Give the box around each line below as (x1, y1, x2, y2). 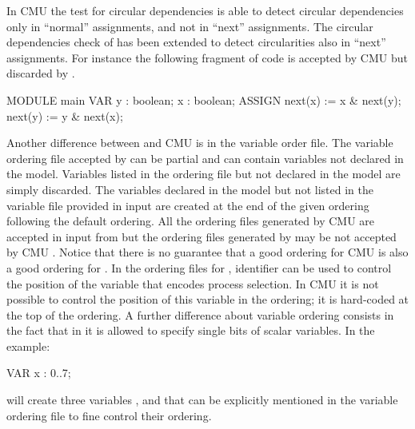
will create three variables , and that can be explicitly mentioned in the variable (6, 391, 398, 408)
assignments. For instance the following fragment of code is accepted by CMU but (6, 49, 408, 66)
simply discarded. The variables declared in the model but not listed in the (6, 181, 373, 197)
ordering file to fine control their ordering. (6, 407, 212, 423)
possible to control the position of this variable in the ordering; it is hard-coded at (6, 291, 409, 308)
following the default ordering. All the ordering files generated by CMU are (6, 213, 375, 229)
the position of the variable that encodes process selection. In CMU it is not (6, 275, 379, 292)
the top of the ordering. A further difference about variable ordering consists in (6, 306, 394, 323)
